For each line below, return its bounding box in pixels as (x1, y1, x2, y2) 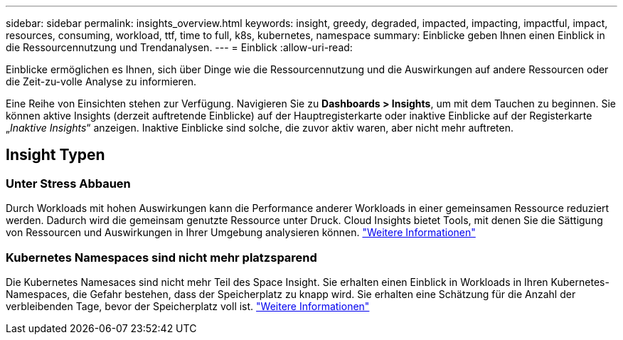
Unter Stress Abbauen (6, 176, 131, 191)
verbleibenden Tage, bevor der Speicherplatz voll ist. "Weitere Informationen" (6, 299, 370, 312)
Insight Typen (6, 146, 105, 164)
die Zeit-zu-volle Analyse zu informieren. (6, 75, 197, 87)
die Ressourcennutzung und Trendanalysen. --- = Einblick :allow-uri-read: (6, 41, 353, 53)
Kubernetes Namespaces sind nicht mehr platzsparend (6, 250, 317, 265)
